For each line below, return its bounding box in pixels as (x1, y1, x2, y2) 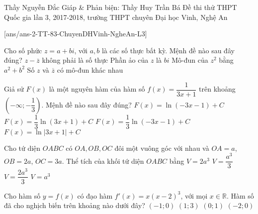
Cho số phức (4, 45, 42, 55)
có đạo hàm (77, 190, 113, 201)
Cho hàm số (4, 190, 41, 201)
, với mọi (180, 190, 208, 201)
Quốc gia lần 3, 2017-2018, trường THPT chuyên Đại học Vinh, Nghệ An (4, 11, 228, 22)
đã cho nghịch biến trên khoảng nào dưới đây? (4, 200, 145, 211)
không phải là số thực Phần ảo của (42, 55, 149, 65)
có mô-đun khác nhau (57, 64, 123, 75)
